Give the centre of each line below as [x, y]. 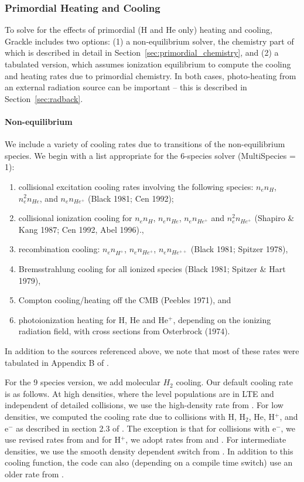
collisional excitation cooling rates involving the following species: [136, 186]
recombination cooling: [59, 249]
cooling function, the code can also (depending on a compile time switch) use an [149, 462]
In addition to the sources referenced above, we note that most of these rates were [152, 351]
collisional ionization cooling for [75, 218]
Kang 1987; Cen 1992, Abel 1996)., [81, 229]
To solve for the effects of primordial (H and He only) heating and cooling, [139, 30]
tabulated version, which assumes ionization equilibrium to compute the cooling [148, 64]
